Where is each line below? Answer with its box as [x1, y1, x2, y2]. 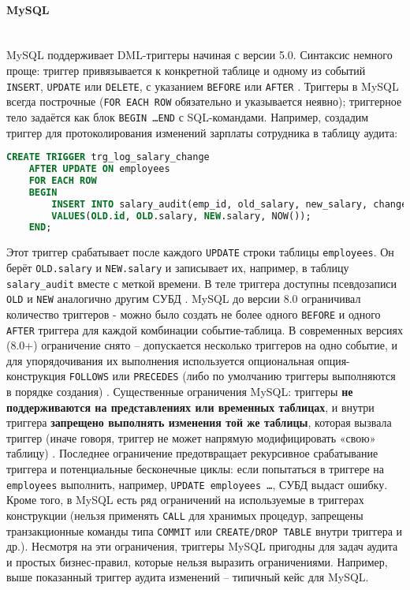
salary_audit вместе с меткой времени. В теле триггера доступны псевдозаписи [6, 274, 397, 291]
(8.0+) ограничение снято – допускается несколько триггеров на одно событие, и [6, 337, 397, 353]
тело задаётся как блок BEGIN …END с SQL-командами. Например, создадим [6, 108, 369, 125]
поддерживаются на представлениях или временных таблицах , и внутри [6, 398, 375, 415]
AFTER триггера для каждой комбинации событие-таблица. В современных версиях [6, 321, 404, 338]
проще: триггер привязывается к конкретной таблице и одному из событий [6, 62, 366, 78]
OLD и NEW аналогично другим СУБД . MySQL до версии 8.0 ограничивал [6, 290, 361, 307]
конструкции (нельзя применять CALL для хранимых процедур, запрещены [6, 506, 363, 523]
